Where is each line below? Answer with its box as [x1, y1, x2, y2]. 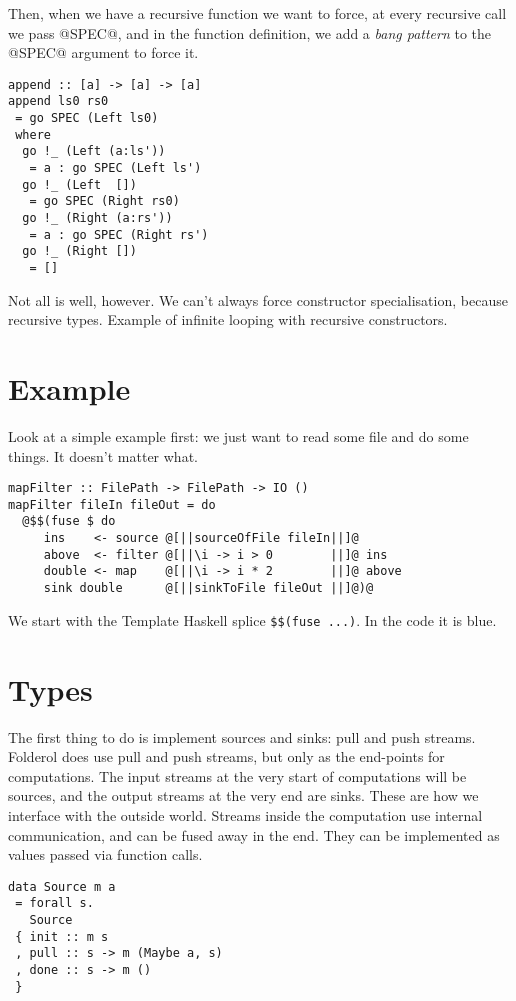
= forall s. [15, 896, 94, 911]
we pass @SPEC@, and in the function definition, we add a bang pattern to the [8, 22, 492, 43]
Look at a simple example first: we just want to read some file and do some [8, 425, 469, 446]
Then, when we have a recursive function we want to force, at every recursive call [8, 3, 507, 23]
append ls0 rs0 [8, 94, 109, 109]
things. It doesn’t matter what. [8, 445, 198, 466]
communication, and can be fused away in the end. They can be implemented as [8, 824, 500, 845]
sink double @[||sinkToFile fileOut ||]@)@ [43, 581, 374, 596]
